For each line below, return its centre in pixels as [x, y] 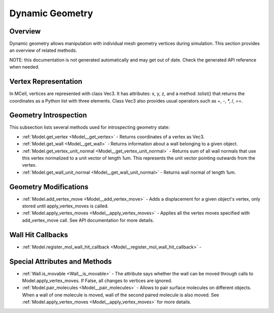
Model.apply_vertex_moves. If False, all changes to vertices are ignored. [97, 281]
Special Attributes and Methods [61, 261]
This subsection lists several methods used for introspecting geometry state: [90, 128]
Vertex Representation [46, 82]
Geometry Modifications [49, 187]
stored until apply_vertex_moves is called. [65, 206]
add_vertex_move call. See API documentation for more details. [88, 220]
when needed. [25, 67]
